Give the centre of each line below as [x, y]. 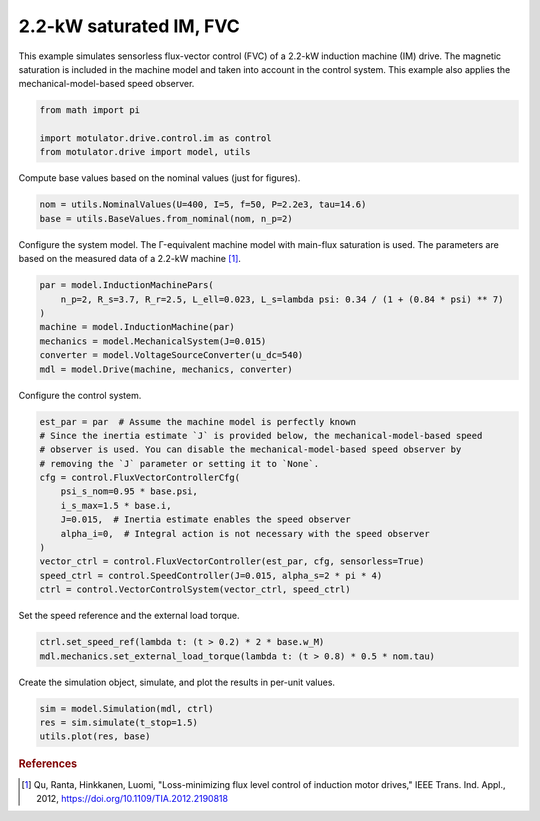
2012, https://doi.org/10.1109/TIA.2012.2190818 [132, 798]
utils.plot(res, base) [95, 736]
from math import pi [89, 110]
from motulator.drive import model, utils [145, 152]
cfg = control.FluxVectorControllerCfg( [139, 478]
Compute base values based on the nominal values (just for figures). [159, 178]
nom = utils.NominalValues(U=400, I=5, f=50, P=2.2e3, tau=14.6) [203, 204]
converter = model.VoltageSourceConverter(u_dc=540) [171, 355]
